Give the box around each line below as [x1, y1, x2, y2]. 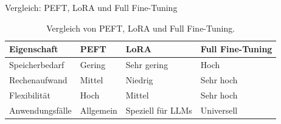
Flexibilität [9, 88, 50, 101]
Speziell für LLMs [125, 103, 192, 116]
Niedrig [125, 73, 153, 86]
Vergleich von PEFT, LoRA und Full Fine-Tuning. [46, 21, 235, 34]
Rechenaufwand [9, 73, 68, 86]
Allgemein [80, 103, 117, 116]
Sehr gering [125, 58, 168, 71]
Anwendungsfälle [9, 103, 72, 116]
